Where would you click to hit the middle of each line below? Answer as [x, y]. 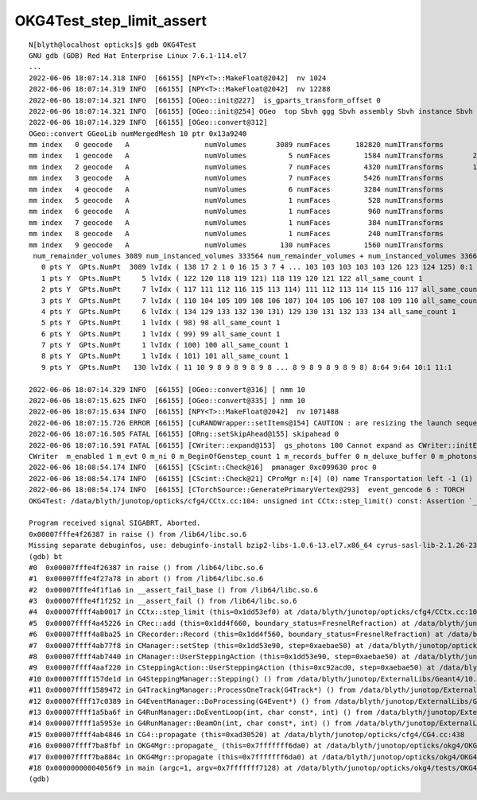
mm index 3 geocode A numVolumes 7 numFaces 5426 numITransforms [237, 178]
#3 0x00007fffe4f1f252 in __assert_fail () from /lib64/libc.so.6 [163, 601]
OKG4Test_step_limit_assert [111, 21]
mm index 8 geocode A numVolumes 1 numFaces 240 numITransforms [237, 234]
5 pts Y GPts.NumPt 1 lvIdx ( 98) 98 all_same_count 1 [161, 323]
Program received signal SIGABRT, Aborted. [115, 523]
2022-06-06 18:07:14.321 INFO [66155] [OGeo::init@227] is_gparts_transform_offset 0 [205, 100]
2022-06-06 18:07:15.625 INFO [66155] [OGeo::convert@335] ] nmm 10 [167, 401]
